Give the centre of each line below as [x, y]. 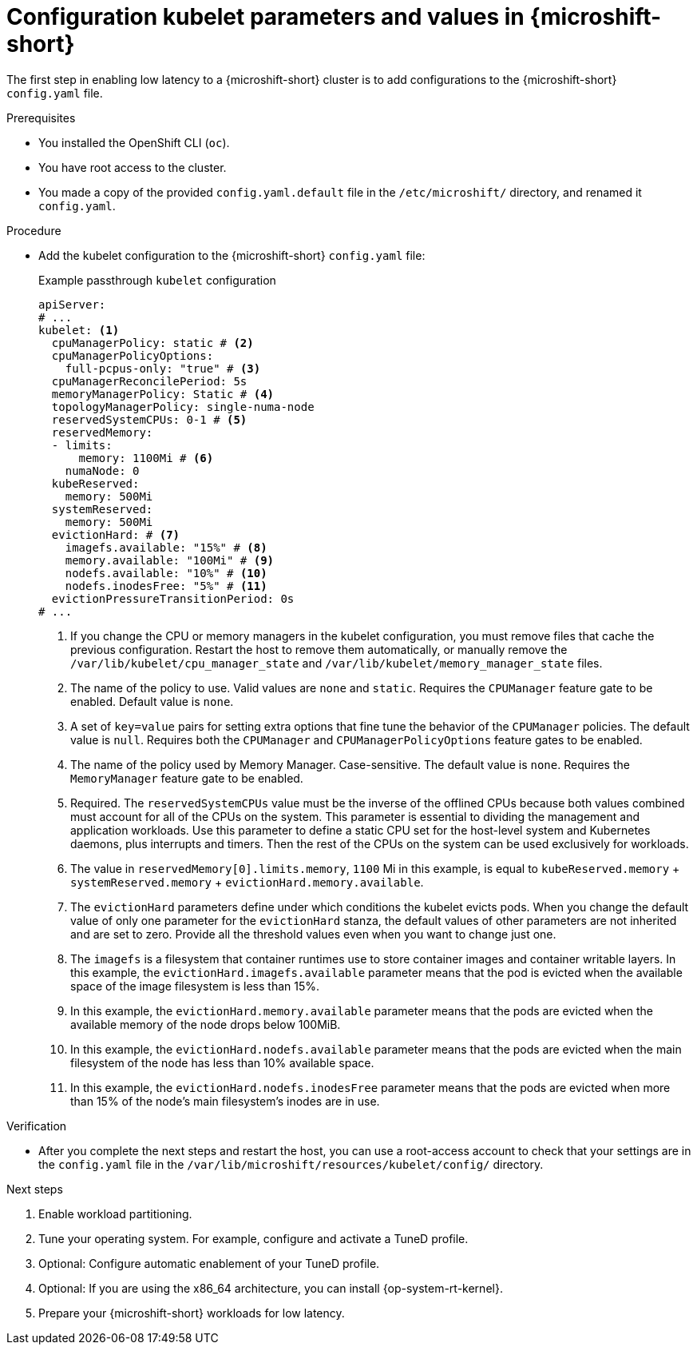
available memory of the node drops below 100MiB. [206, 1024]
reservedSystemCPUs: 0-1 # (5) [149, 419]
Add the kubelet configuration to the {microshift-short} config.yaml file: [232, 255]
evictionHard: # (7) [116, 534]
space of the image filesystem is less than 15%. [195, 986]
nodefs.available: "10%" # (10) [166, 573]
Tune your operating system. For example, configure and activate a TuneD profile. [253, 1238]
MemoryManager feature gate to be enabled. [187, 778]
